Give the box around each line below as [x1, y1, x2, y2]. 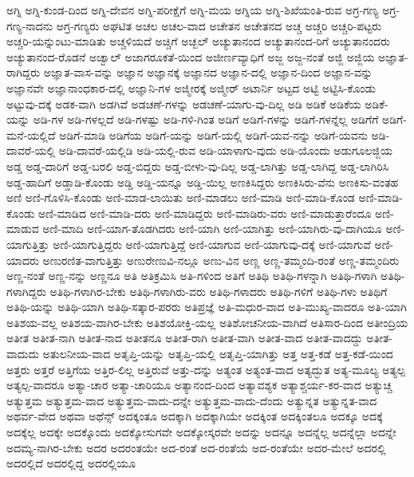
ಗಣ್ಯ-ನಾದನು [6, 17, 53, 34]
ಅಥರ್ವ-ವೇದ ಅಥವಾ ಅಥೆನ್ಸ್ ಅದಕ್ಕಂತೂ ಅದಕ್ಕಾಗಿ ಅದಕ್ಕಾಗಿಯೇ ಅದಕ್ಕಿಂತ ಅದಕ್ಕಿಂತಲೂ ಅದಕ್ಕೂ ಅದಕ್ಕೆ [6, 408, 383, 424]
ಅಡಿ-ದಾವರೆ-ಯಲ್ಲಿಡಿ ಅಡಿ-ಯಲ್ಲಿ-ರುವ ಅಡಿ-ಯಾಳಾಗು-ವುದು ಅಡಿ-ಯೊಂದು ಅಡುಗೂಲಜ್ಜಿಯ [58, 142, 392, 159]
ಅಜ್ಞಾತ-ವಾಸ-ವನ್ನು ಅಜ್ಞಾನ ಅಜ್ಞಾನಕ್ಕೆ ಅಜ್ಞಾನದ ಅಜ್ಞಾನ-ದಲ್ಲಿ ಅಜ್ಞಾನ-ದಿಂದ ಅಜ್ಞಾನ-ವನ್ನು [43, 64, 373, 81]
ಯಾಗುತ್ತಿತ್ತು [6, 235, 49, 252]
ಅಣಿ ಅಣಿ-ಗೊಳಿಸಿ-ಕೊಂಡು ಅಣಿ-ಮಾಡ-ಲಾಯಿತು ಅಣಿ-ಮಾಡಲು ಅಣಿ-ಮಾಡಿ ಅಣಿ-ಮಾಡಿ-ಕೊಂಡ [6, 189, 355, 206]
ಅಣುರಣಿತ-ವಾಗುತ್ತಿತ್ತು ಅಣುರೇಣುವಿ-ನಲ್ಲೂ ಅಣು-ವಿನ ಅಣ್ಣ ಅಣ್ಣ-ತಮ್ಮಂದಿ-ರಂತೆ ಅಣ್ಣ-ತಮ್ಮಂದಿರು [42, 251, 400, 268]
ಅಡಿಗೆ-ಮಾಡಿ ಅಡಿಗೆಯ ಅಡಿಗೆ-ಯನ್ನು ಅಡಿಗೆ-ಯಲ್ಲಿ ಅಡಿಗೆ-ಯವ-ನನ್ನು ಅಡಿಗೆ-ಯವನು [59, 126, 368, 143]
